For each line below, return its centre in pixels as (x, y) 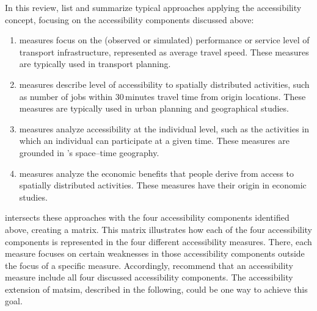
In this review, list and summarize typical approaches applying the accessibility (153, 7)
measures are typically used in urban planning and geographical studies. (154, 108)
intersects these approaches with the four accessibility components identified (147, 217)
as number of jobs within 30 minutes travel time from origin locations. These (162, 96)
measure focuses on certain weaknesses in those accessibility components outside (155, 253)
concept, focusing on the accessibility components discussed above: (129, 19)
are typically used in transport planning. (95, 64)
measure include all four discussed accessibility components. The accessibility (149, 277)
